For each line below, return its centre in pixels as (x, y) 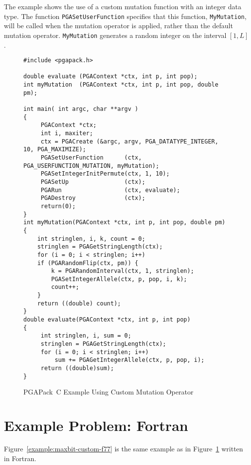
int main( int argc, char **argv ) (81, 109)
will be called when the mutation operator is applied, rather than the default (118, 26)
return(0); (58, 206)
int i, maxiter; (67, 133)
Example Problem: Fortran (96, 425)
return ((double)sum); (77, 368)
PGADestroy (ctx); (93, 198)
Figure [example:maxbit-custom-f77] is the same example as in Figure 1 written (124, 449)
